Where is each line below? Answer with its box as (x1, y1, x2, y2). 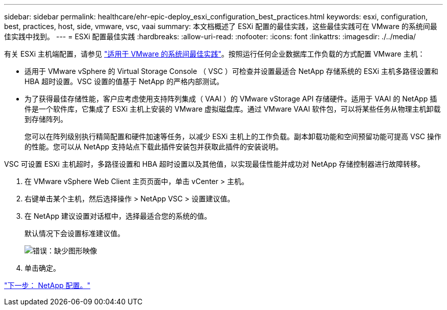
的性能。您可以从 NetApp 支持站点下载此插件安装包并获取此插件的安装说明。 (24, 142, 283, 151)
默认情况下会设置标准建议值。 (24, 229, 125, 238)
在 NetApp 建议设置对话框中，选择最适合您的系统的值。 (24, 212, 211, 220)
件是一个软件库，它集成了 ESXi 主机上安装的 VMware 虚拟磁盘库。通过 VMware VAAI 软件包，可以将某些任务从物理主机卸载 (24, 105, 441, 113)
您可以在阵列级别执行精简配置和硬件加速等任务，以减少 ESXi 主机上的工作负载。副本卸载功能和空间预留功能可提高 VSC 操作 (24, 132, 441, 141)
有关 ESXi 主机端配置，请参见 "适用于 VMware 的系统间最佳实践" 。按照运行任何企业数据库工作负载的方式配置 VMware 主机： (4, 49, 425, 58)
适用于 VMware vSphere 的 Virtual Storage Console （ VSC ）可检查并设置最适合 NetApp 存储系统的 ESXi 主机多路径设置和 (24, 67, 438, 75)
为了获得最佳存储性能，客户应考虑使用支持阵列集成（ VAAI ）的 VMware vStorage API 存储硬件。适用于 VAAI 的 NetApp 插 (24, 94, 437, 103)
